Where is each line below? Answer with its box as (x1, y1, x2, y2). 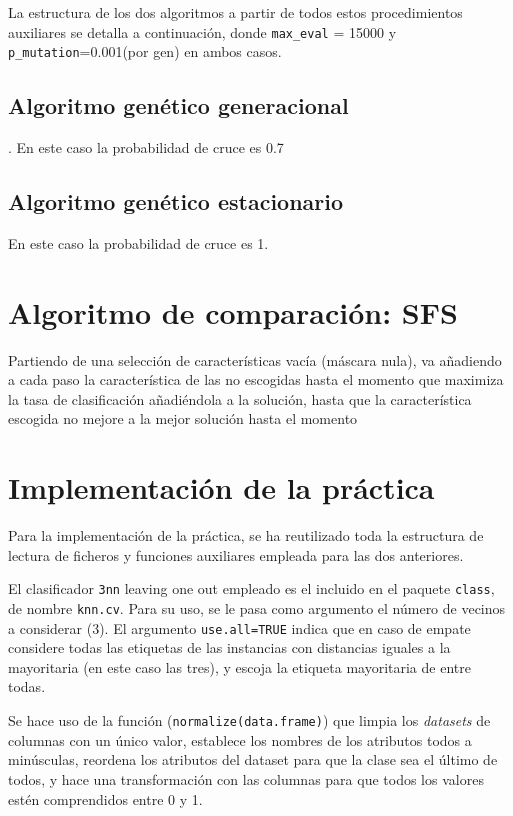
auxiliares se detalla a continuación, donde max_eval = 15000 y (8, 21, 397, 42)
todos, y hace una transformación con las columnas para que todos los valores (8, 768, 484, 789)
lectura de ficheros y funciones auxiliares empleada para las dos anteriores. (8, 544, 464, 565)
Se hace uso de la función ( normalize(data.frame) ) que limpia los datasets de (8, 710, 491, 731)
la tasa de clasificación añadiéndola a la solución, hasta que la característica (8, 388, 472, 409)
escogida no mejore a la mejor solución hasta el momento (8, 408, 358, 429)
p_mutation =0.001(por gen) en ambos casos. (8, 41, 282, 62)
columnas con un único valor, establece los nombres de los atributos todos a (8, 729, 472, 750)
